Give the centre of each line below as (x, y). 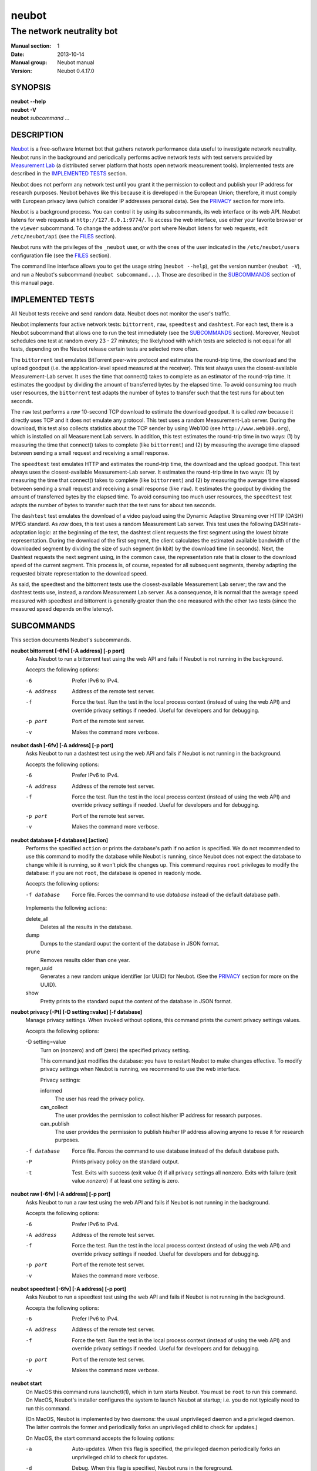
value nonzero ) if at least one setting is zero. (126, 1180)
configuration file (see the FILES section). (61, 255)
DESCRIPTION (37, 135)
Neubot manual (76, 62)
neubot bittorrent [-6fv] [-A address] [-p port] (68, 651)
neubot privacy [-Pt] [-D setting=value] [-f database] (77, 1011)
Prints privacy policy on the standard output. (126, 1162)
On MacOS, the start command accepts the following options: (100, 1438)
